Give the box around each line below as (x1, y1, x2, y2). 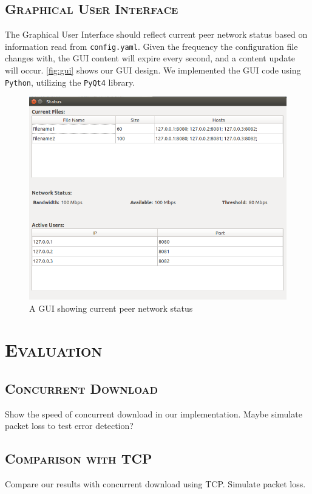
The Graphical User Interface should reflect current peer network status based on (5, 28, 308, 41)
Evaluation (5, 337, 103, 362)
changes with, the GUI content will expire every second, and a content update (5, 52, 295, 64)
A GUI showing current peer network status (29, 301, 193, 314)
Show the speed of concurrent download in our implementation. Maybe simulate (5, 407, 302, 420)
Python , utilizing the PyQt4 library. (5, 75, 135, 88)
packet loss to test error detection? (5, 419, 134, 432)
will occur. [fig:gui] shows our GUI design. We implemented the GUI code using (5, 64, 301, 77)
